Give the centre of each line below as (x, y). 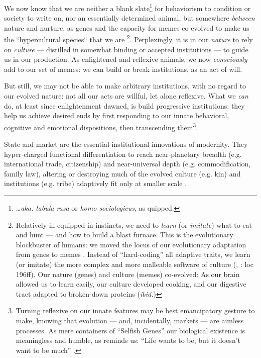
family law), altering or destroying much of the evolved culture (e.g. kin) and (122, 173)
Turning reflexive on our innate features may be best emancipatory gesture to (135, 310)
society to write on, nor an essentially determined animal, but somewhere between (129, 18)
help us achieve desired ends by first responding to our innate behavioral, (117, 115)
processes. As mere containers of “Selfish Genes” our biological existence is (130, 330)
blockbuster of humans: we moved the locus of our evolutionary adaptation (131, 244)
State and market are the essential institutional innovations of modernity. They (126, 144)
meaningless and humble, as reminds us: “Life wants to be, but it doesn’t (128, 340)
